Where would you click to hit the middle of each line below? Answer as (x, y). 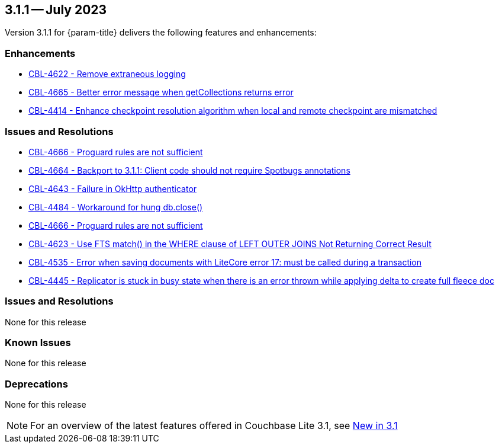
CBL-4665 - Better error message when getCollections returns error (161, 92)
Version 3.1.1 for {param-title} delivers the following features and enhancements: (161, 33)
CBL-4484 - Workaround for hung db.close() (116, 207)
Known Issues (38, 343)
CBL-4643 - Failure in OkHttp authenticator (113, 188)
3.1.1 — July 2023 (56, 10)
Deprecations (36, 384)
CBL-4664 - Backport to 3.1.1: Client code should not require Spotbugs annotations (189, 170)
